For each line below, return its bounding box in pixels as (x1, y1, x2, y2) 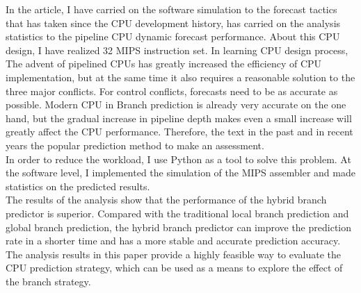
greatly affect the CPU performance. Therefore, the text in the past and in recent (6, 124, 353, 139)
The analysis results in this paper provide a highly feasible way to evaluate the (6, 246, 342, 261)
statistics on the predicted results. (6, 178, 150, 193)
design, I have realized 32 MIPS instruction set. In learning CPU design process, (6, 42, 348, 57)
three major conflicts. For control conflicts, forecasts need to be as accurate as (6, 83, 338, 98)
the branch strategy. (6, 274, 91, 288)
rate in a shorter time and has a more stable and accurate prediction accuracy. (6, 233, 341, 248)
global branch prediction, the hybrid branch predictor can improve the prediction (6, 219, 351, 234)
